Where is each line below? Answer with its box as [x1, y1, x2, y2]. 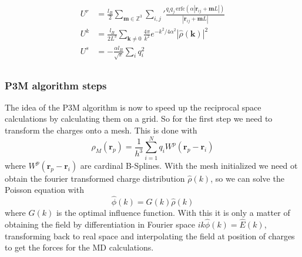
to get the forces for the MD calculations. [5, 241, 154, 253]
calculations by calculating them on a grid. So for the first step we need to [5, 112, 273, 125]
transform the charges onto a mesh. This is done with [5, 124, 197, 136]
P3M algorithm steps [5, 78, 107, 92]
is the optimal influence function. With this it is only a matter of [56, 206, 290, 219]
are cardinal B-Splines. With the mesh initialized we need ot [80, 159, 298, 171]
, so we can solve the [210, 172, 284, 184]
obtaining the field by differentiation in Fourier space [5, 218, 195, 230]
